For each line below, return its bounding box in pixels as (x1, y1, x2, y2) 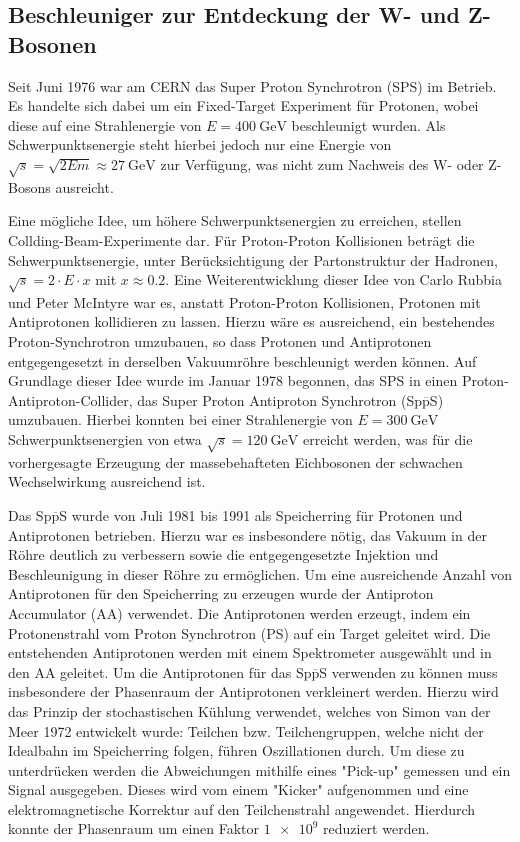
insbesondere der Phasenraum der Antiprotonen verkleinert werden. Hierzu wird (8, 681, 499, 702)
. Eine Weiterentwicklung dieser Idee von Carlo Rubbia (165, 269, 502, 290)
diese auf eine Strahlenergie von (8, 114, 202, 135)
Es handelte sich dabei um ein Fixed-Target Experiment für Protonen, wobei (8, 95, 479, 116)
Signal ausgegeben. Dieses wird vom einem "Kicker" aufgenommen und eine (8, 779, 469, 800)
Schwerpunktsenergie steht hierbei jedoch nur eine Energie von (8, 134, 392, 155)
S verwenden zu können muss (319, 661, 498, 682)
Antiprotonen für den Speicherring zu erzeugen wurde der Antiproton (8, 583, 434, 604)
